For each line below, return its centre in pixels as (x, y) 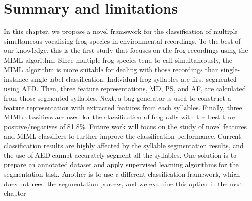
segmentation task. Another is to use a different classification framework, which (122, 174)
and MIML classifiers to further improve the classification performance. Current (123, 136)
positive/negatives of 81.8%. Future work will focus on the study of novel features (126, 126)
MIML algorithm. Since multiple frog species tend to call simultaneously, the (118, 59)
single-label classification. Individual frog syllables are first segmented (134, 79)
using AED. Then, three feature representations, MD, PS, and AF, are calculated (125, 88)
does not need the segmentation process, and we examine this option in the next (123, 183)
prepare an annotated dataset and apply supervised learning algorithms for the (121, 164)
